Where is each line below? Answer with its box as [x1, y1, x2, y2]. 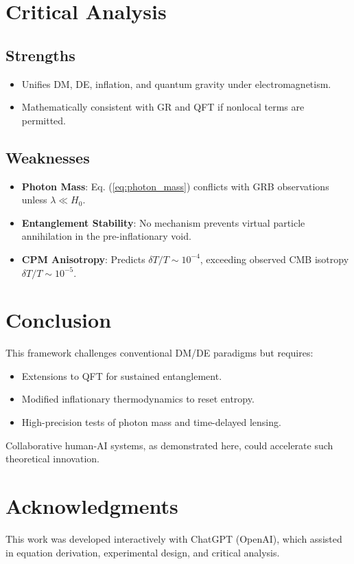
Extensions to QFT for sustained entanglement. [21, 368, 222, 383]
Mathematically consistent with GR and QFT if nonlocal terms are [21, 100, 305, 114]
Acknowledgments [5, 492, 178, 519]
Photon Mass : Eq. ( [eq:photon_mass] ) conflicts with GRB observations [21, 179, 329, 193]
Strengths [5, 44, 75, 65]
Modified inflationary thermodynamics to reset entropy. [21, 392, 255, 406]
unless [21, 192, 47, 207]
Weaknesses [5, 146, 90, 168]
